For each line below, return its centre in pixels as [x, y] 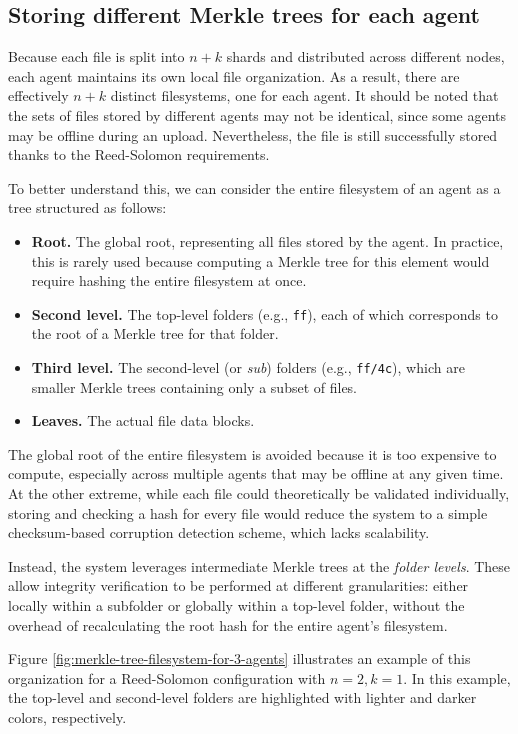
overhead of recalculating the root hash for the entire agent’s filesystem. [228, 624]
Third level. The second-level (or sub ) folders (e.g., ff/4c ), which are [248, 366]
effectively [38, 95]
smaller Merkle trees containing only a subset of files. [194, 386]
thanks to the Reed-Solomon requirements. [139, 154]
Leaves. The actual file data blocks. [143, 420]
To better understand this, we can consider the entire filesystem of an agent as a [254, 187]
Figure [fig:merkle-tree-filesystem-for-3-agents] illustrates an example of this [239, 658]
